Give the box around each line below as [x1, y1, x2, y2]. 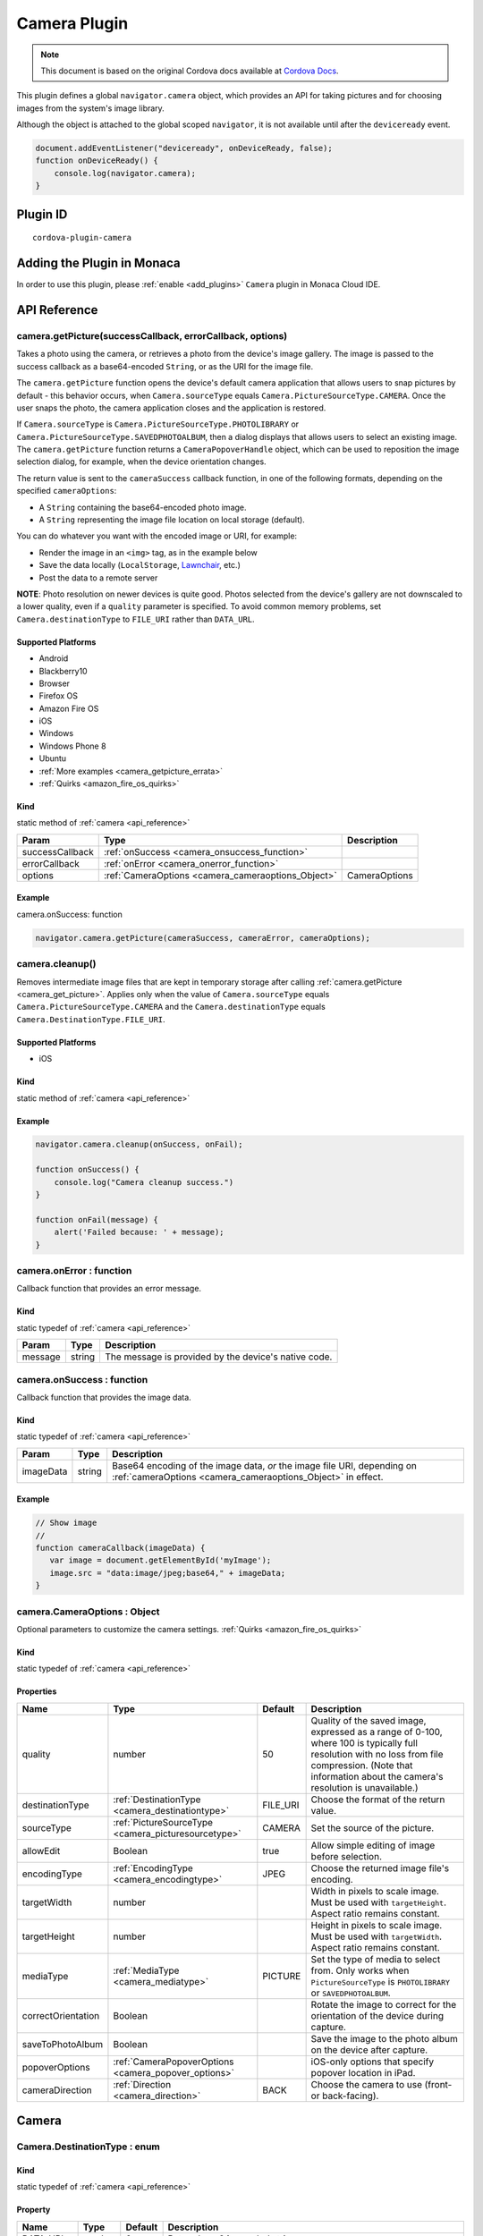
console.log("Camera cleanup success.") [54, 1177, 234, 1187]
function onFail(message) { [35, 1215, 158, 1224]
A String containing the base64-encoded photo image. [38, 502, 247, 512]
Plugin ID [16, 207, 68, 222]
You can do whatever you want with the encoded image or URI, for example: [16, 530, 298, 541]
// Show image [35, 1518, 97, 1529]
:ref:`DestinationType [113, 1793, 201, 1806]
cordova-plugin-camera [32, 233, 132, 243]
